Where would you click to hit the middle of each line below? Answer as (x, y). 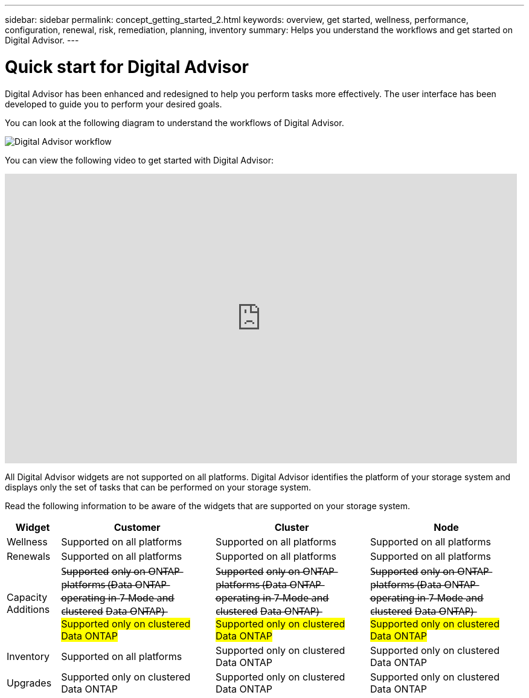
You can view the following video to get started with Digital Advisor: (139, 160)
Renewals (29, 556)
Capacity (27, 597)
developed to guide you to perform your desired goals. (114, 104)
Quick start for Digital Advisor (127, 67)
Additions (28, 609)
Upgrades (29, 683)
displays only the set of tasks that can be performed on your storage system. (158, 487)
